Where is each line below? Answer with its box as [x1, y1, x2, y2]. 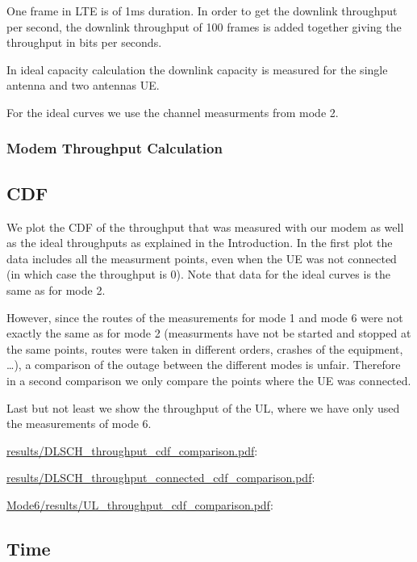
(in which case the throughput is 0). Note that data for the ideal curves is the [6, 266, 391, 283]
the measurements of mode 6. [6, 415, 152, 432]
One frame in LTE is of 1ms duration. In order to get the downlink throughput [6, 2, 398, 19]
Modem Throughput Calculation [6, 138, 223, 158]
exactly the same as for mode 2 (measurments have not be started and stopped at [6, 325, 411, 342]
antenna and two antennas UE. [6, 77, 160, 94]
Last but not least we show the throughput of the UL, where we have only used [6, 399, 400, 416]
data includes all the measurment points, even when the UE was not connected [6, 250, 397, 266]
